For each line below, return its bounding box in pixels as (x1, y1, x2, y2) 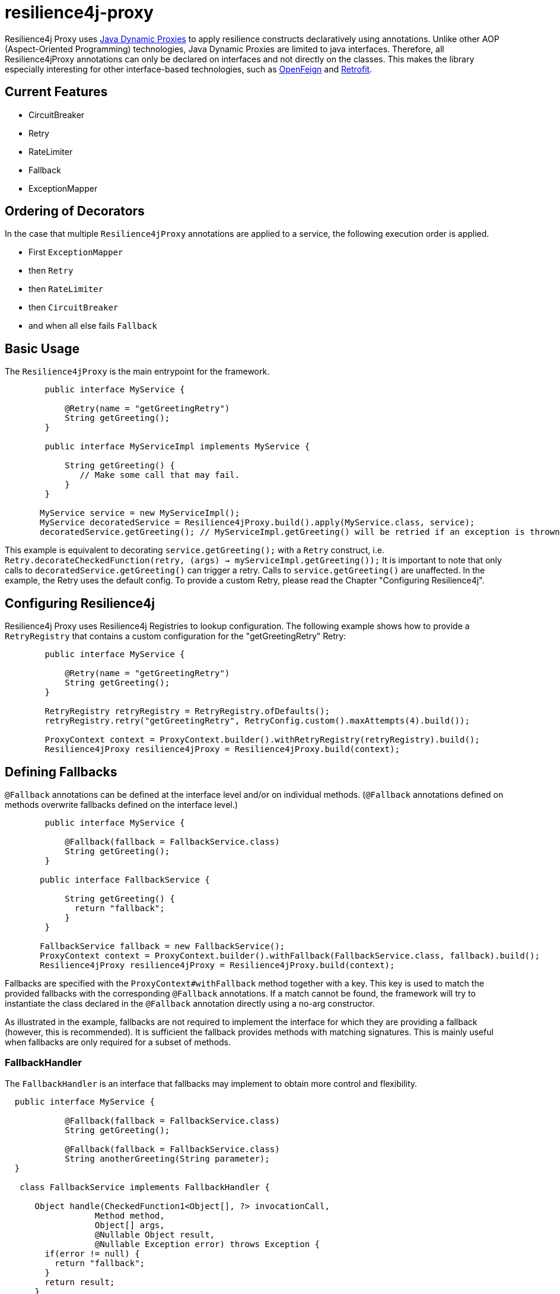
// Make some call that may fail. (79, 470, 240, 480)
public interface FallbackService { (40, 874, 210, 884)
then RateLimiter (28, 284, 103, 294)
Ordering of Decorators (5, 204, 145, 219)
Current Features (5, 84, 108, 100)
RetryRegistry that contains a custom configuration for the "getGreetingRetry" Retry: (5, 631, 346, 642)
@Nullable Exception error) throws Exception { (94, 1239, 320, 1249)
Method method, (94, 1210, 165, 1220)
